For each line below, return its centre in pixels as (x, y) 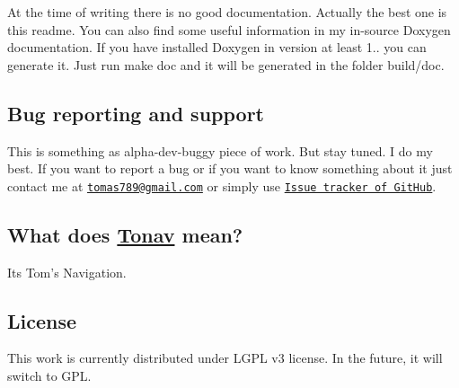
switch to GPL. (49, 376)
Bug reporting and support (136, 113)
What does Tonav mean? (125, 234)
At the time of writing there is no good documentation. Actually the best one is (227, 12)
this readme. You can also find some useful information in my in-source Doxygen (229, 29)
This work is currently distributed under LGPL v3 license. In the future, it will (225, 358)
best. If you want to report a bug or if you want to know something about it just (230, 168)
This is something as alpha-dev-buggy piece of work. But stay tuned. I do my (220, 150)
